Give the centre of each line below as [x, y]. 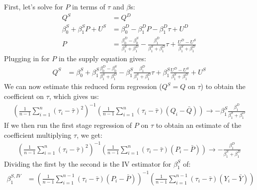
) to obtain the [223, 86]
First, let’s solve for [34, 6]
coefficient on [24, 96]
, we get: [89, 135]
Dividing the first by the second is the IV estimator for [88, 163]
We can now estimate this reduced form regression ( [83, 86]
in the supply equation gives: [102, 58]
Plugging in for [27, 58]
